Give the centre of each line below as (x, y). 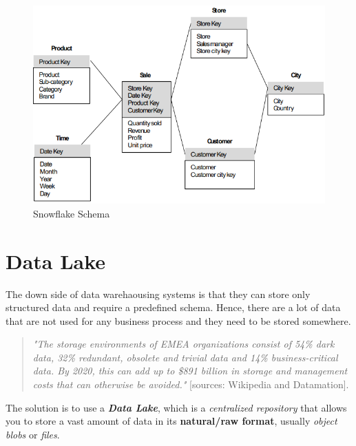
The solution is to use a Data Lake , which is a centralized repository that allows (176, 407)
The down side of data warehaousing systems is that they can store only (158, 294)
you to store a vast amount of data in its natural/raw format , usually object (171, 421)
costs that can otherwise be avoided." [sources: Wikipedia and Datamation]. (191, 384)
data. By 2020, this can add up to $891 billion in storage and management (190, 371)
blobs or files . (33, 434)
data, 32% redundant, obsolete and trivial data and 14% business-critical (185, 357)
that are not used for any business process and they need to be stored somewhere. (178, 320)
